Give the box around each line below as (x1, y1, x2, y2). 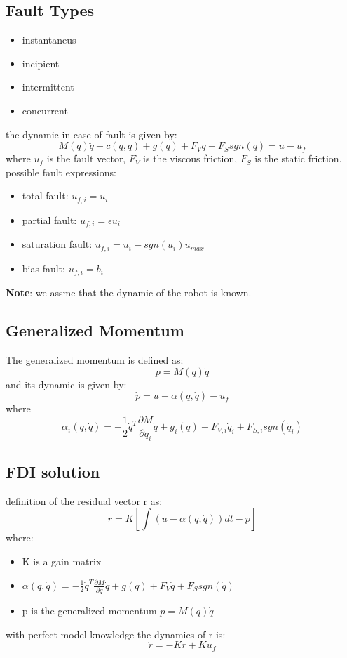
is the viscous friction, (143, 151, 238, 166)
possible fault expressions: (6, 164, 116, 179)
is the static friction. (254, 151, 342, 166)
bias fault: (22, 261, 65, 275)
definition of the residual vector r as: (6, 493, 163, 508)
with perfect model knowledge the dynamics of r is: (6, 626, 226, 641)
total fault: (22, 188, 69, 203)
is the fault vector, (46, 151, 126, 166)
